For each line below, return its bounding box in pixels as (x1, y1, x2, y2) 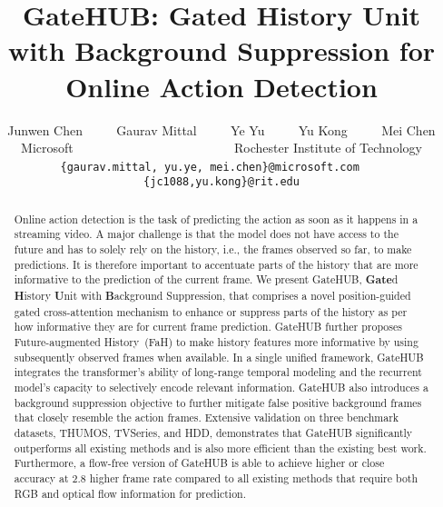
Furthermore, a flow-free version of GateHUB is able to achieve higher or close (14, 455, 385, 471)
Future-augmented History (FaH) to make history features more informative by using (14, 334, 418, 350)
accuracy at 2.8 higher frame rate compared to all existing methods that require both (14, 470, 418, 485)
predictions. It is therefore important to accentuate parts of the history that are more (14, 256, 418, 272)
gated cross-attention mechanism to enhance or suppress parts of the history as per (14, 303, 408, 319)
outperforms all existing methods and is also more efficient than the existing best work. (14, 440, 427, 455)
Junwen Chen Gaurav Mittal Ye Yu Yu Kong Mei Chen (7, 120, 436, 139)
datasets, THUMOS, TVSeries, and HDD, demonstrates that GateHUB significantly (14, 424, 413, 440)
